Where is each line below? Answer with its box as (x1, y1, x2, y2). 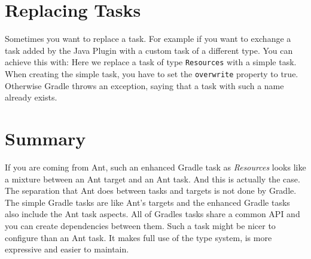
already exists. (5, 91, 57, 103)
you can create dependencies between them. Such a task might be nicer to (5, 219, 276, 231)
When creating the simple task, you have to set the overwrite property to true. (5, 67, 298, 80)
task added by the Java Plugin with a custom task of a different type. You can (5, 44, 293, 56)
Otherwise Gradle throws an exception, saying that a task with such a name (5, 79, 284, 92)
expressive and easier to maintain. (5, 243, 129, 255)
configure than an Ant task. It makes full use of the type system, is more (5, 231, 272, 243)
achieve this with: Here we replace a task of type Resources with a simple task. (5, 56, 297, 68)
